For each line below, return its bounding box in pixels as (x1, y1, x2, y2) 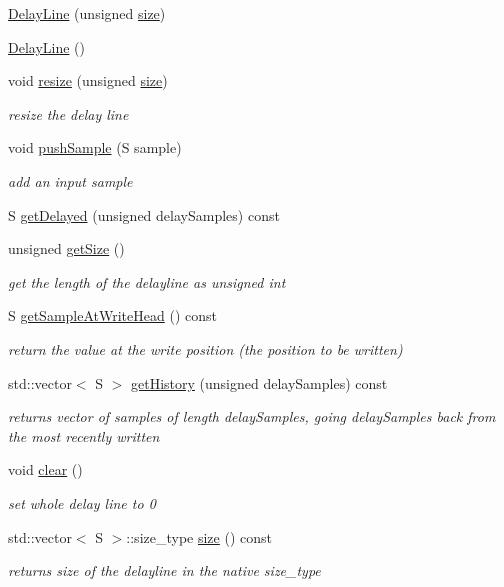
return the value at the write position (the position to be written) (8, 338, 403, 359)
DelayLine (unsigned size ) (8, 3, 166, 23)
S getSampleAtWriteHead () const (8, 305, 217, 326)
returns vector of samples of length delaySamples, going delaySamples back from (8, 406, 496, 427)
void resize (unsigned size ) (8, 70, 168, 91)
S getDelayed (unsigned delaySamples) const (8, 204, 280, 225)
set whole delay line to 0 (8, 492, 156, 513)
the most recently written (8, 425, 160, 446)
